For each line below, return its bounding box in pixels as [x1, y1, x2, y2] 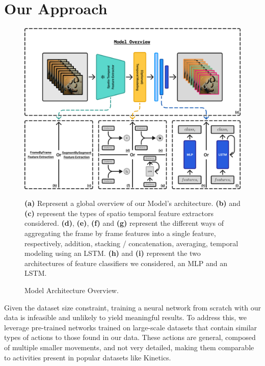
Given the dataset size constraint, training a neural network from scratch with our [4, 302, 261, 312]
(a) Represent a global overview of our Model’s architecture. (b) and [24, 198, 241, 208]
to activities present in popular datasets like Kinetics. [4, 352, 171, 362]
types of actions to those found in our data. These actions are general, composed [4, 332, 256, 343]
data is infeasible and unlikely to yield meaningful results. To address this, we [4, 312, 247, 323]
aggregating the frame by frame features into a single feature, [24, 228, 216, 239]
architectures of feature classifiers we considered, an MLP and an [24, 257, 228, 268]
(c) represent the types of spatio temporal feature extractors [24, 207, 214, 218]
